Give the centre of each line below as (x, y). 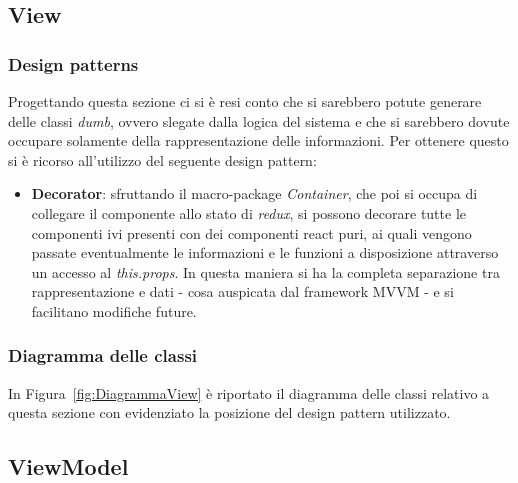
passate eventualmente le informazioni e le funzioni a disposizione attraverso (265, 252)
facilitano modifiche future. (114, 310)
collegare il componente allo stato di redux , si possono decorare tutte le (249, 212)
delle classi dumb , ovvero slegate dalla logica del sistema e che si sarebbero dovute (259, 120)
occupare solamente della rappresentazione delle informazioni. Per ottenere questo (258, 140)
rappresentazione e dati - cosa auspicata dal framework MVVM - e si (242, 291)
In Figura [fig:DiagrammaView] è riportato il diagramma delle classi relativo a (249, 392)
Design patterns (73, 63)
